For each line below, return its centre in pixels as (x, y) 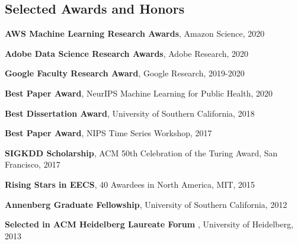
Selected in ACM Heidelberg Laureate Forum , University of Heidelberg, (149, 224)
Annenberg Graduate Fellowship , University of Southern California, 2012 (146, 204)
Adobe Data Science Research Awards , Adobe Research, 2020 (127, 53)
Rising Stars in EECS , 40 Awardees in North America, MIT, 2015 (130, 184)
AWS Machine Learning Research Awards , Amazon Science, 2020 (135, 33)
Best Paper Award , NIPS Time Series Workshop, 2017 (108, 133)
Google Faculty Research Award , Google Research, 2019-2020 (125, 73)
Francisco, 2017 (33, 164)
